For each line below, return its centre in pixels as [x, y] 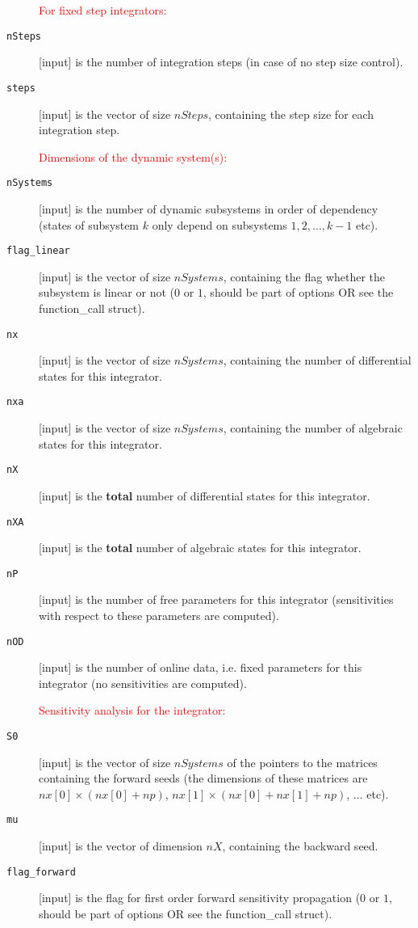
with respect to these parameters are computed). [159, 615]
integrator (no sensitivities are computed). [143, 683]
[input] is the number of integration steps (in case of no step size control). [221, 62]
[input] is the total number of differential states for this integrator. [205, 495]
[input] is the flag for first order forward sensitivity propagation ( [200, 898]
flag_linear [38, 251]
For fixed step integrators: [103, 10]
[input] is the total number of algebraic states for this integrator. [200, 548]
